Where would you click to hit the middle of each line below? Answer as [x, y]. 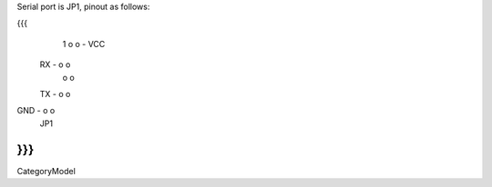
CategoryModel [46, 171]
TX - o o [55, 93]
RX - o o [55, 64]
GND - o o [36, 111]
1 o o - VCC [84, 44]
